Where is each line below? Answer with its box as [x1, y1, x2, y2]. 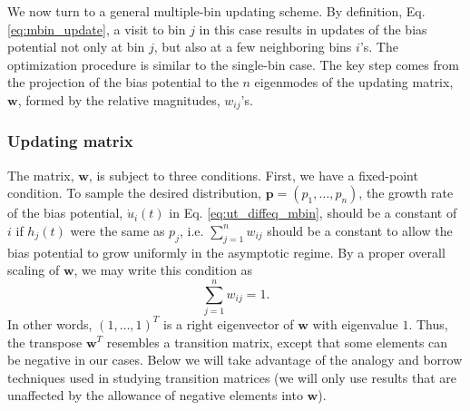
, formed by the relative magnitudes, [17, 90, 220, 109]
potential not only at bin [7, 37, 145, 56]
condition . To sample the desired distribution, [7, 183, 261, 202]
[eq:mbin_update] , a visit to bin [7, 19, 186, 38]
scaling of [7, 260, 60, 279]
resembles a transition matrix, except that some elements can [106, 332, 448, 351]
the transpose [7, 332, 83, 351]
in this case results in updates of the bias [199, 19, 427, 38]
